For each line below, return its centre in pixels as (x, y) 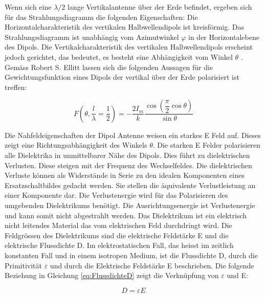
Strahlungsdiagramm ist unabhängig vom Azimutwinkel (92, 37)
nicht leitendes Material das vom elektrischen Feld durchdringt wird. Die (118, 225)
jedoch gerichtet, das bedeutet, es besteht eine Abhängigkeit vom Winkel (119, 56)
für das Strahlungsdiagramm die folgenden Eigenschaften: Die (101, 17)
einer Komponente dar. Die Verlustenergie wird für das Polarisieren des (116, 195)
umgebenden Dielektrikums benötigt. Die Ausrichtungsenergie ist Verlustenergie (130, 205)
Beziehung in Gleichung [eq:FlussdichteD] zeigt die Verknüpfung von (112, 275)
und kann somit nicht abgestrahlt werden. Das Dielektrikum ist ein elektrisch (126, 215)
